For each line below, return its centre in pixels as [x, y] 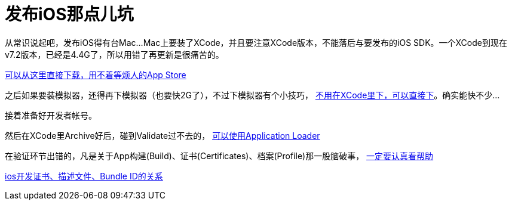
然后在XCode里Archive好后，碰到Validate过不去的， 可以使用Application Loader [163, 135]
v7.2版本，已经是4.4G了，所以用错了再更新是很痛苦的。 [114, 54]
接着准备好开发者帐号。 [51, 115]
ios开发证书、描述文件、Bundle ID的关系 [84, 176]
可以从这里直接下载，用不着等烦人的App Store [96, 74]
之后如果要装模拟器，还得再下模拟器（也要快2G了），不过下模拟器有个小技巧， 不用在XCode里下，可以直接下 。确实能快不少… [252, 95]
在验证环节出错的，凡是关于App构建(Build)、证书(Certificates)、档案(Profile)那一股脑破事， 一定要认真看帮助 [219, 156]
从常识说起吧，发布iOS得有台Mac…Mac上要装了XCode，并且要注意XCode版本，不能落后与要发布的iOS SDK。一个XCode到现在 [256, 42]
